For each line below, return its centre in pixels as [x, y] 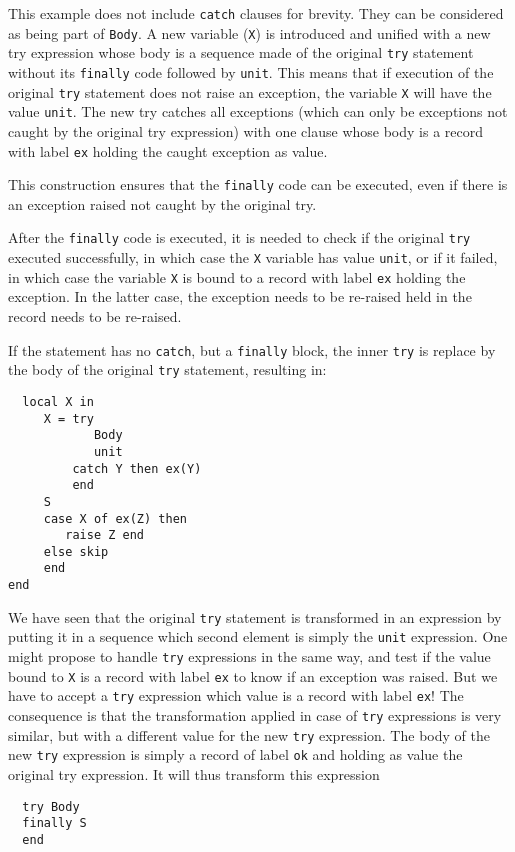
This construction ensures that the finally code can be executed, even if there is [258, 184]
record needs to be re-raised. [95, 316]
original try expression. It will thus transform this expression [194, 774]
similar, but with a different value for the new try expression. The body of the [249, 734]
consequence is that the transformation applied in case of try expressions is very [255, 715]
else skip [76, 551]
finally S [54, 823]
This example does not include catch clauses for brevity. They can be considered [256, 13]
